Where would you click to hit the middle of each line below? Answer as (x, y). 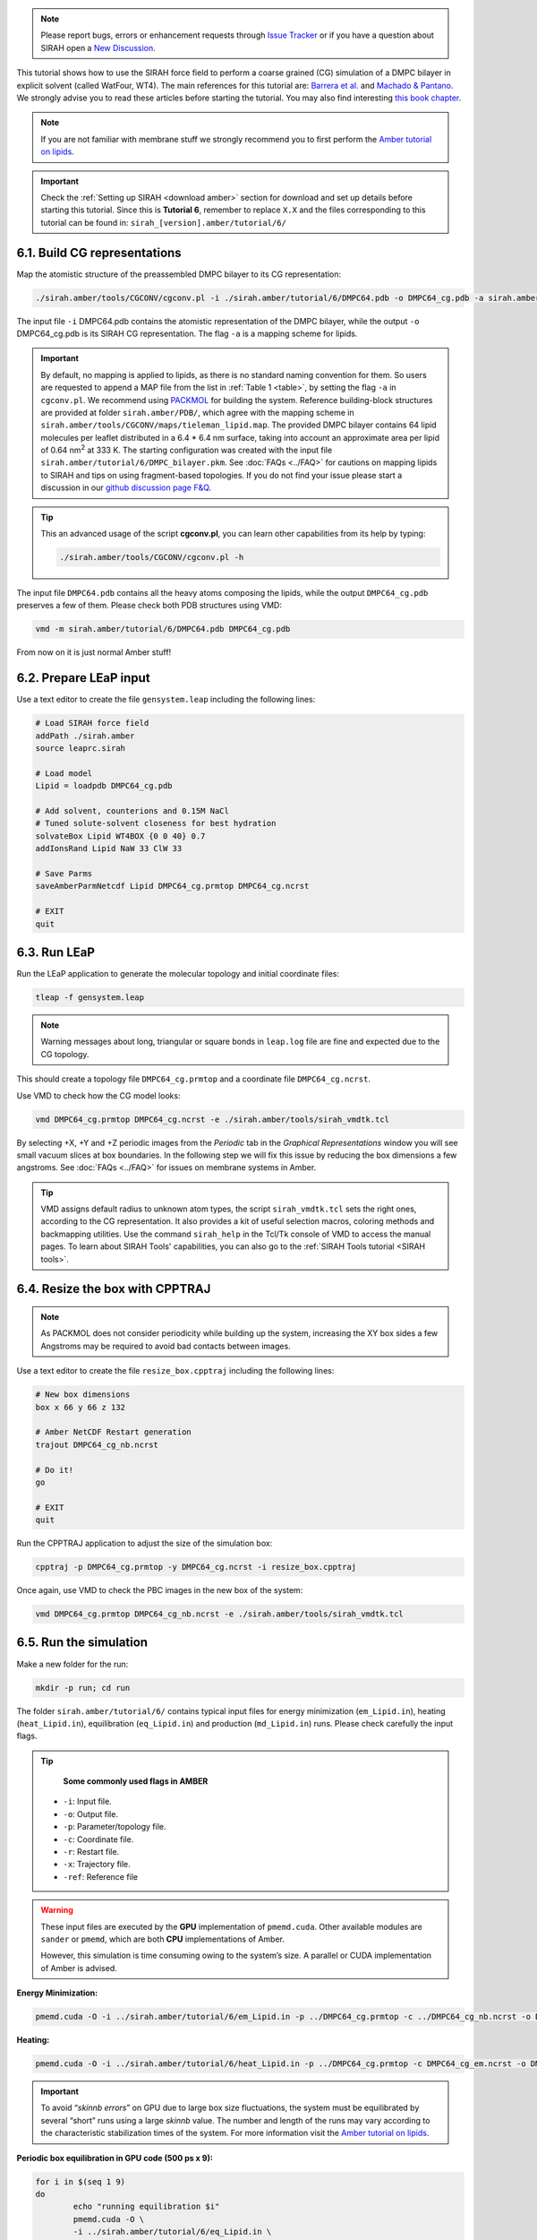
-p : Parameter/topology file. (115, 1827)
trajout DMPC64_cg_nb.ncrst (97, 1444)
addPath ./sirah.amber (85, 736)
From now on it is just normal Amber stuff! (94, 652)
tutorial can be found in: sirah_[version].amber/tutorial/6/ (163, 222)
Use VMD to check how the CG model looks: (98, 1095)
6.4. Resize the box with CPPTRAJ (114, 1289)
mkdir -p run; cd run (83, 1688)
